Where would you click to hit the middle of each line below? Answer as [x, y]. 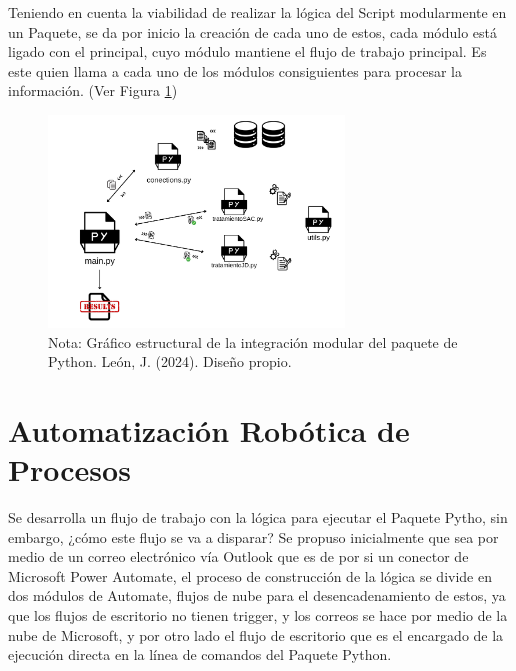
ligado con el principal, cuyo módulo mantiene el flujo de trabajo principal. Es [247, 51]
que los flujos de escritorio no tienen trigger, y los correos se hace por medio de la [258, 615]
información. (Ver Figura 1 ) [93, 90]
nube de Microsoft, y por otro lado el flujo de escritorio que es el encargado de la [256, 634]
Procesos [69, 469]
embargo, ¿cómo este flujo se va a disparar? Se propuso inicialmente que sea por [253, 536]
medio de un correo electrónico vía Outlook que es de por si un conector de [238, 556]
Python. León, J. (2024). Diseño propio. [170, 361]
